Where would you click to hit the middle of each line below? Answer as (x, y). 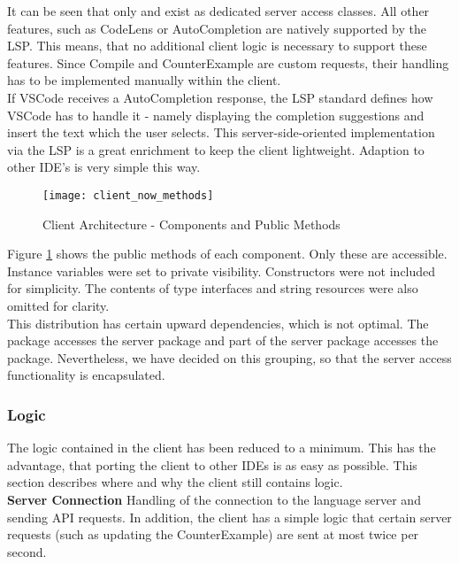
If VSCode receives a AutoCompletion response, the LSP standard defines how (220, 97)
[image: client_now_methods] (128, 195)
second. (27, 551)
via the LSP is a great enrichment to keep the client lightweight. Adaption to (216, 149)
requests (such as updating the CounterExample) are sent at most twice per (213, 534)
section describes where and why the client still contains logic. (175, 482)
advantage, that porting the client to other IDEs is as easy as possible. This (212, 464)
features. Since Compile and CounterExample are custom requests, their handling (228, 62)
